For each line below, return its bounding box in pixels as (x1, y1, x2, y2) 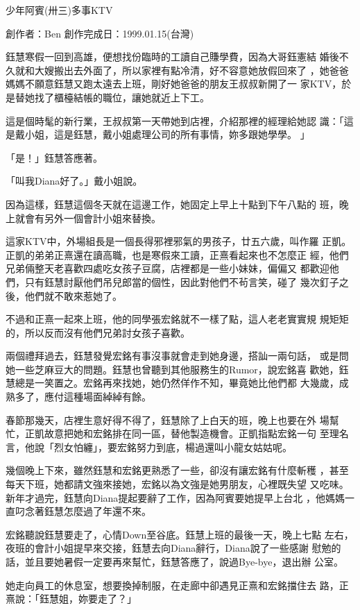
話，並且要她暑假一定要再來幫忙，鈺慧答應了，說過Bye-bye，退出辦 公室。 (6, 554, 344, 568)
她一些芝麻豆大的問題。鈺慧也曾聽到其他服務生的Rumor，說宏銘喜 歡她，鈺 (6, 362, 349, 376)
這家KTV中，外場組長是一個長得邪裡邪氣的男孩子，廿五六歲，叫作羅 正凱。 (6, 234, 352, 248)
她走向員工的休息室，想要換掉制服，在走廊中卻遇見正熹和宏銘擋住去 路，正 (6, 577, 349, 592)
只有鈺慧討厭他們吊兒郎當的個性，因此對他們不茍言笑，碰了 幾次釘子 (24, 274, 339, 289)
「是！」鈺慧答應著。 (6, 150, 103, 164)
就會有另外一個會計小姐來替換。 (15, 210, 161, 225)
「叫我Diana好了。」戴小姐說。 (6, 173, 143, 188)
